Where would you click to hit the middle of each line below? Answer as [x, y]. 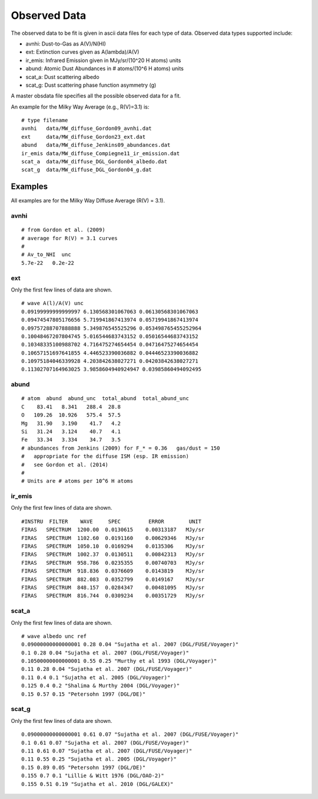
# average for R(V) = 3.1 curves [69, 238]
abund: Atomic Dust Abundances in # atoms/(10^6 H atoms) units [105, 68]
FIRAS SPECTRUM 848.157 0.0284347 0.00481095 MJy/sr [113, 587]
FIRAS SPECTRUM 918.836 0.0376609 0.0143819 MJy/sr [113, 571]
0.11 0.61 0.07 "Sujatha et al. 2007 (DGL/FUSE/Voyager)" [107, 751]
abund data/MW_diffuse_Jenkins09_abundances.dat [96, 145]
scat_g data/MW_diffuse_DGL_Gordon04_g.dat [87, 170]
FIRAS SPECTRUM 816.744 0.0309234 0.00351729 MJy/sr [113, 596]
